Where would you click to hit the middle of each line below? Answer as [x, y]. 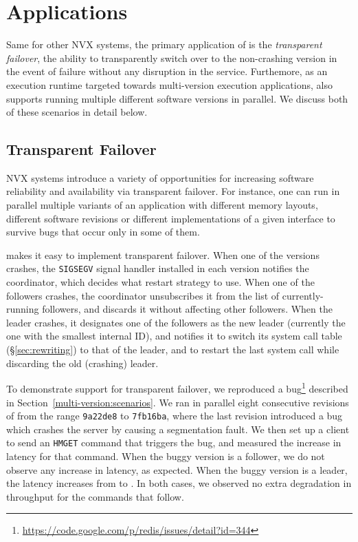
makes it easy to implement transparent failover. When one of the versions [163, 254]
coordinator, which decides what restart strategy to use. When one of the [160, 282]
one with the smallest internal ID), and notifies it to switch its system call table [174, 336]
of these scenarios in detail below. [77, 112]
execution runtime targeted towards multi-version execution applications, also [169, 84]
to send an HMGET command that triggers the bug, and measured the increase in [174, 442]
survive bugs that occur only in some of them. [103, 232]
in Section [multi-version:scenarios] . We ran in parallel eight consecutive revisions [178, 402]
